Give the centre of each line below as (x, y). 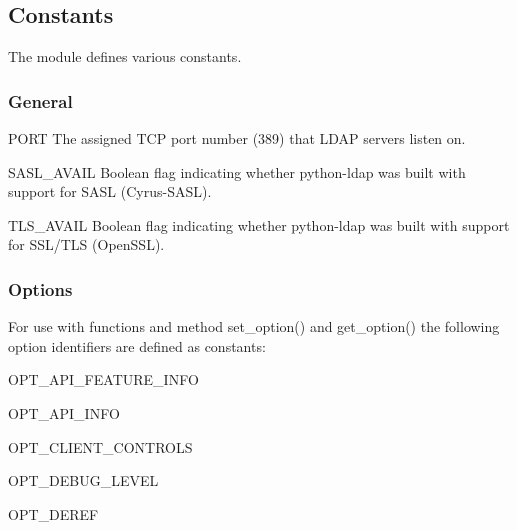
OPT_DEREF (53, 513)
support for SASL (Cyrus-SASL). (110, 191)
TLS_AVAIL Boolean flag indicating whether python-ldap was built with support (259, 224)
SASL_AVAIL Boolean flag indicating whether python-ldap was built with (237, 171)
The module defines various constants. (125, 56)
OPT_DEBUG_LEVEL (83, 480)
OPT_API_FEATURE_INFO (103, 379)
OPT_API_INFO (64, 412)
